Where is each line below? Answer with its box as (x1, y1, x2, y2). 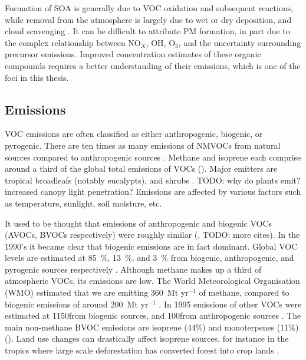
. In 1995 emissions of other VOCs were (159, 297, 302, 310)
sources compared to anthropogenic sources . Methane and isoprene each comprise (5, 150, 301, 163)
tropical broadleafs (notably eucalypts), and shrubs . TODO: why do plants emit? (5, 174, 301, 186)
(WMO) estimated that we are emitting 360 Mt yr (5, 286, 189, 299)
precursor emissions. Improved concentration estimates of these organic (5, 48, 261, 60)
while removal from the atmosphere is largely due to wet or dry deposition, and (5, 13, 292, 25)
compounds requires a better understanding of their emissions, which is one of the (5, 59, 301, 71)
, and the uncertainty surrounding (178, 36, 301, 48)
